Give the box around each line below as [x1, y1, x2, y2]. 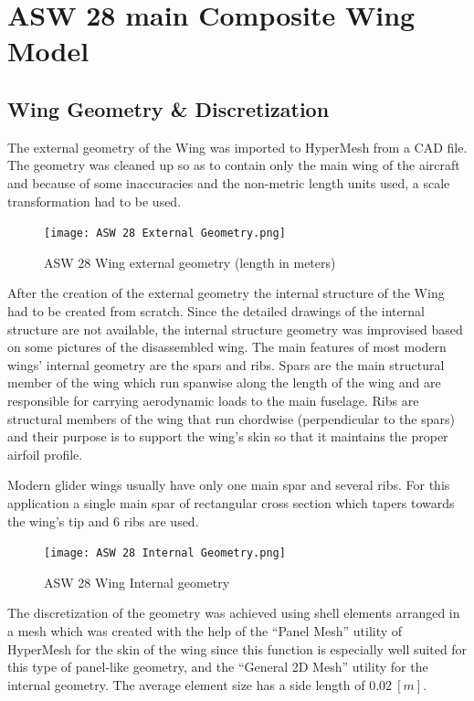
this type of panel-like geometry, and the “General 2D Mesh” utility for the [7, 657, 428, 676]
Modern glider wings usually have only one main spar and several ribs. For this [7, 475, 450, 494]
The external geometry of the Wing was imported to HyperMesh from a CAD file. [7, 137, 468, 156]
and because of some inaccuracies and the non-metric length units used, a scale [7, 173, 450, 192]
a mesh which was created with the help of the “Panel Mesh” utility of [7, 621, 403, 640]
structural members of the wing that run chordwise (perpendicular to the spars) [7, 409, 455, 428]
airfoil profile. [7, 444, 83, 463]
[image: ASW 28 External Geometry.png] [44, 227, 286, 240]
